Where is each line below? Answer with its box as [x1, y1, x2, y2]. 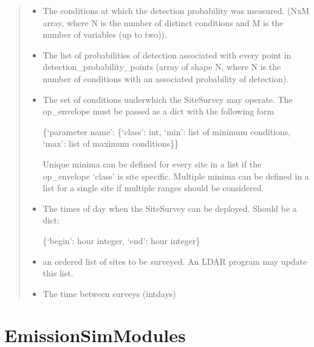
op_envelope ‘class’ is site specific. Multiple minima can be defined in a [43, 169, 309, 182]
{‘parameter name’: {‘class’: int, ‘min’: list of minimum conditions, [43, 125, 291, 138]
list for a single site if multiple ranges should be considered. [43, 181, 264, 194]
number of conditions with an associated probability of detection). [43, 72, 289, 85]
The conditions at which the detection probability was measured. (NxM [43, 4, 310, 16]
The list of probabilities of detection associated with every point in [43, 48, 292, 61]
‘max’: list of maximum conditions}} [43, 137, 179, 150]
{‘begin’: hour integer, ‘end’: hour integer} [43, 234, 200, 247]
